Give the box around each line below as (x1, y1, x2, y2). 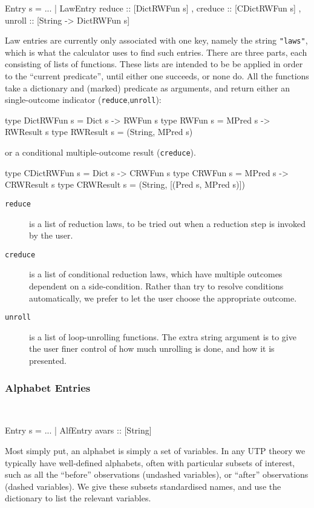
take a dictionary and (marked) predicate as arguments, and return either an (5, 81, 290, 94)
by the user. (29, 229, 73, 242)
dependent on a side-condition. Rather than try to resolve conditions (29, 280, 284, 292)
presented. (29, 354, 67, 367)
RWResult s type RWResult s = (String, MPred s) (5, 125, 193, 138)
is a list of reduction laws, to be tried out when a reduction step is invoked (29, 217, 306, 229)
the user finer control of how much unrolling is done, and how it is (29, 342, 275, 355)
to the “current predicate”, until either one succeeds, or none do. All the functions (5, 70, 309, 82)
